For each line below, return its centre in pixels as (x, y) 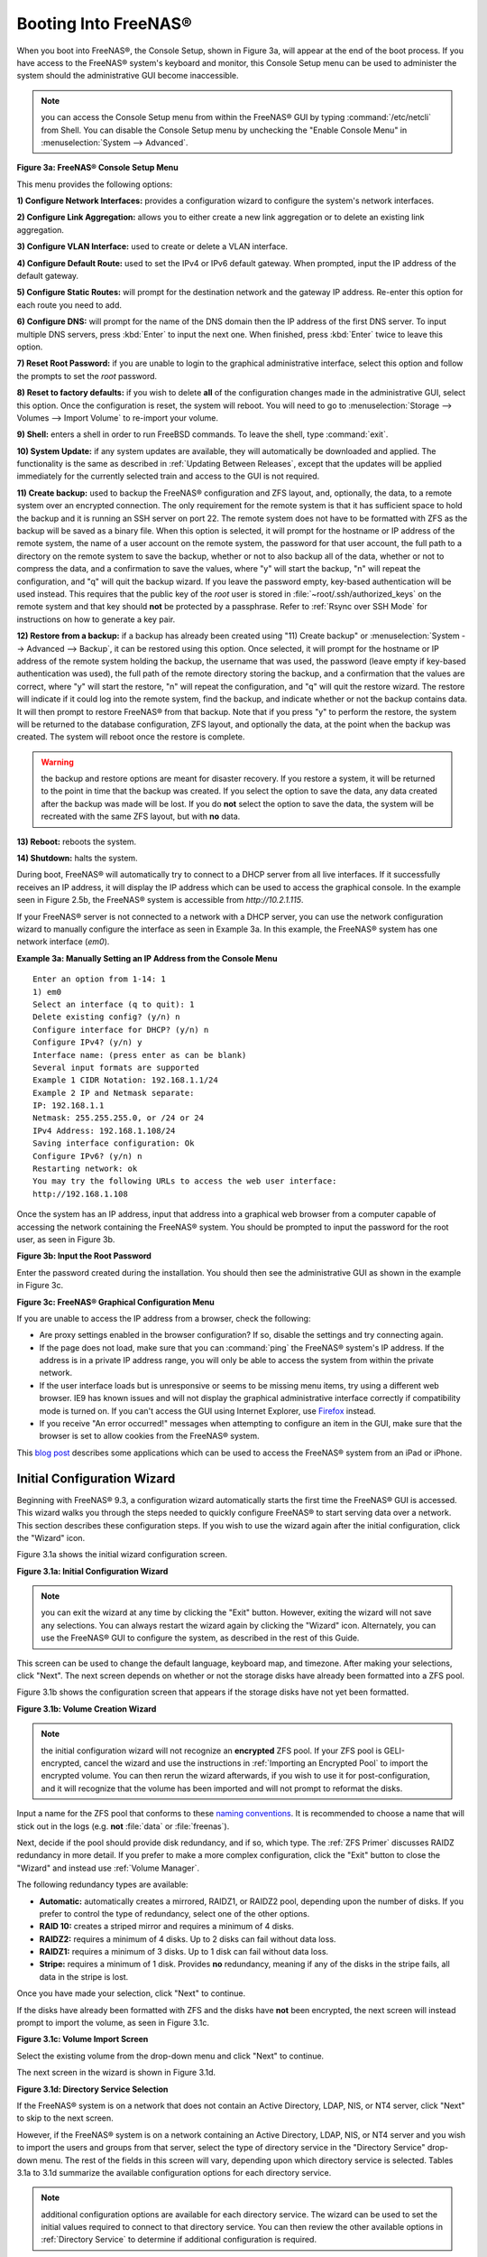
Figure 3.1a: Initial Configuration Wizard (92, 1571)
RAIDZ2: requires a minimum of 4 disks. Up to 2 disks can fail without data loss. (188, 1939)
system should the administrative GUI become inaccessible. (128, 76)
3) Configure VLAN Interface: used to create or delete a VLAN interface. (152, 246)
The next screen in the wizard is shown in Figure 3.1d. (116, 2073)
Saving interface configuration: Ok (114, 1143)
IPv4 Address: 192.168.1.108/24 (104, 1130)
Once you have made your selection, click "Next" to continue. (131, 1993)
